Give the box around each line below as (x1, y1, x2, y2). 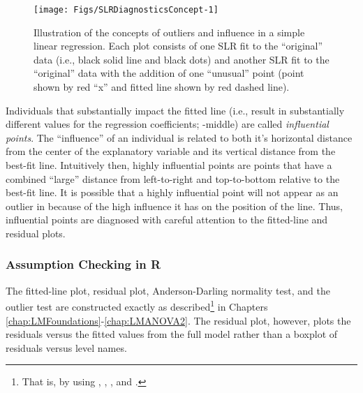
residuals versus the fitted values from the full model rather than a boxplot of (6, 327, 338, 341)
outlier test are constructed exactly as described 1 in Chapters (6, 297, 268, 314)
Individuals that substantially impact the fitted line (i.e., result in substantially (6, 103, 345, 117)
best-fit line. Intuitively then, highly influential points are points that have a (6, 158, 332, 172)
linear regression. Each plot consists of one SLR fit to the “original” (34, 38, 323, 53)
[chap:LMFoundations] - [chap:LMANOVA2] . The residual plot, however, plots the (6, 313, 351, 327)
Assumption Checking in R (6, 255, 161, 273)
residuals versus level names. (6, 340, 127, 355)
